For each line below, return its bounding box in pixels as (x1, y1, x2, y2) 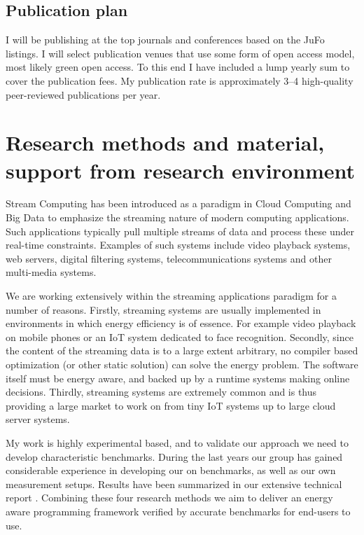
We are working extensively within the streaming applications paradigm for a (6, 289, 337, 303)
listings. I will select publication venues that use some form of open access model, (6, 46, 355, 60)
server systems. (6, 412, 70, 426)
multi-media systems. (6, 265, 97, 279)
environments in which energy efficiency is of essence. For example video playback (6, 316, 356, 331)
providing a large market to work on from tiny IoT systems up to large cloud (6, 398, 336, 412)
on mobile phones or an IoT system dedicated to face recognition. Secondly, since (6, 329, 353, 344)
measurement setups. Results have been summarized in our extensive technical (6, 476, 342, 491)
